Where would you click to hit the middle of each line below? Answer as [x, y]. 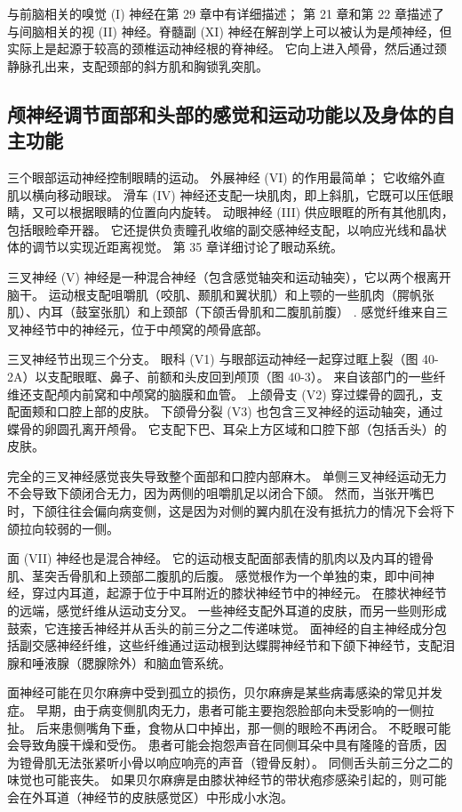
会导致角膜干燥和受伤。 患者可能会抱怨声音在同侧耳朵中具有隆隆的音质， [221, 745]
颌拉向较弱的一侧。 [63, 528]
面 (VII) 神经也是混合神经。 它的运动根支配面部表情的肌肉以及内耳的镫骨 [220, 558]
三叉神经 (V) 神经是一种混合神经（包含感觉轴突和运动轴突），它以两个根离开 [229, 276]
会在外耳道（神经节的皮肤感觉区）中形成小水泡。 [150, 796]
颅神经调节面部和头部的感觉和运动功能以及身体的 [222, 113]
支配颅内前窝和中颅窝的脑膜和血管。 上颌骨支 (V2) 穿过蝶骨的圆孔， [231, 394]
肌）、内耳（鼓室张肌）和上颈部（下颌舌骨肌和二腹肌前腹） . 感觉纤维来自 [222, 312]
